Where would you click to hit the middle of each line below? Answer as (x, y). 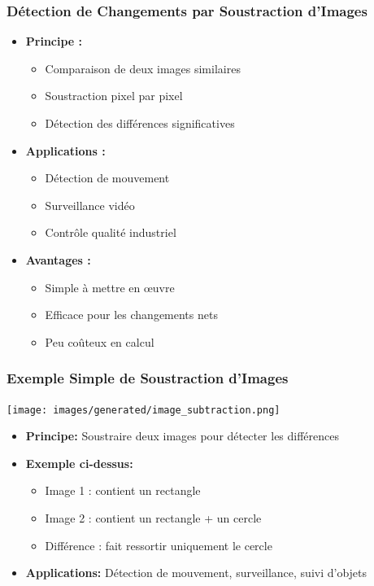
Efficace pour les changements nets (131, 315)
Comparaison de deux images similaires (143, 68)
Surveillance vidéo (90, 205)
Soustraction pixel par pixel (114, 96)
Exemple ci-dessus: (79, 463)
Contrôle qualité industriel (111, 232)
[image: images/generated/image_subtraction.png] (144, 410)
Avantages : (58, 259)
